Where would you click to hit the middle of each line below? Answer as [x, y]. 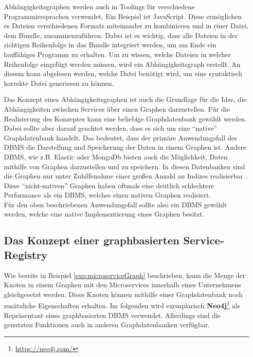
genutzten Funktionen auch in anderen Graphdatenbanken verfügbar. [107, 325]
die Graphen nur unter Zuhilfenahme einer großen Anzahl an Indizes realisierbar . [126, 176]
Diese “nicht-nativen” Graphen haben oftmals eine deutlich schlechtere [109, 185]
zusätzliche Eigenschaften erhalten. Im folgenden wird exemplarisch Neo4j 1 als [122, 305]
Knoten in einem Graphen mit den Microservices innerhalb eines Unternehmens [123, 285]
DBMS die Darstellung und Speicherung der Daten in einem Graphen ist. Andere [125, 147]
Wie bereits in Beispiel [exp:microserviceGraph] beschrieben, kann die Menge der [125, 275]
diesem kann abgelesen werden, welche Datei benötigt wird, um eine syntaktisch [123, 73]
